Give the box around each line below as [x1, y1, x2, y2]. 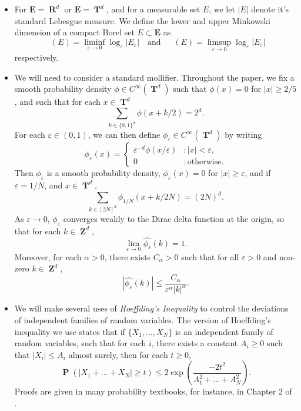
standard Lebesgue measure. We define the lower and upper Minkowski [14, 14, 270, 26]
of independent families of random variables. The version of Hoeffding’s [14, 313, 271, 326]
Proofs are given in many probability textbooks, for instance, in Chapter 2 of [14, 385, 292, 397]
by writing [225, 128, 262, 141]
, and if [245, 167, 271, 179]
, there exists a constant [151, 337, 238, 349]
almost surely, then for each [68, 348, 168, 360]
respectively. [14, 51, 59, 63]
